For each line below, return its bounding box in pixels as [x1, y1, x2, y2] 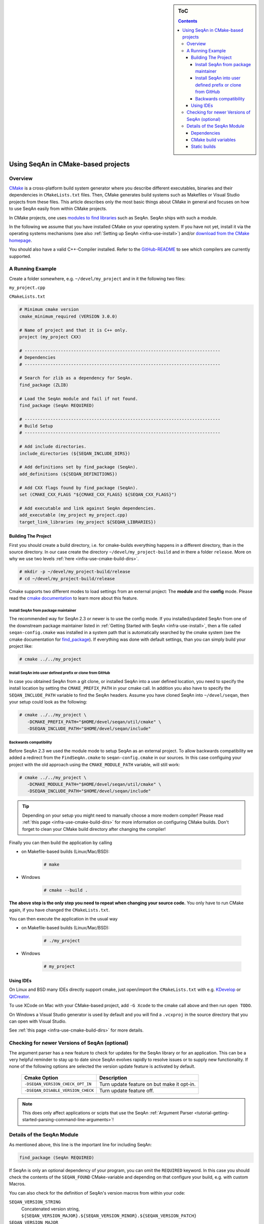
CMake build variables [191, 137, 236, 142]
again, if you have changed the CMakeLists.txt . [9, 907, 110, 913]
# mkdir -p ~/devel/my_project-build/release [19, 569, 131, 575]
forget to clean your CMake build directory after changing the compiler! [22, 826, 166, 832]
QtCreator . [9, 993, 30, 999]
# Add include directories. [19, 444, 87, 449]
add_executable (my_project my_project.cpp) [19, 512, 128, 518]
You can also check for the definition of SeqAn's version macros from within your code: [9, 1190, 185, 1196]
